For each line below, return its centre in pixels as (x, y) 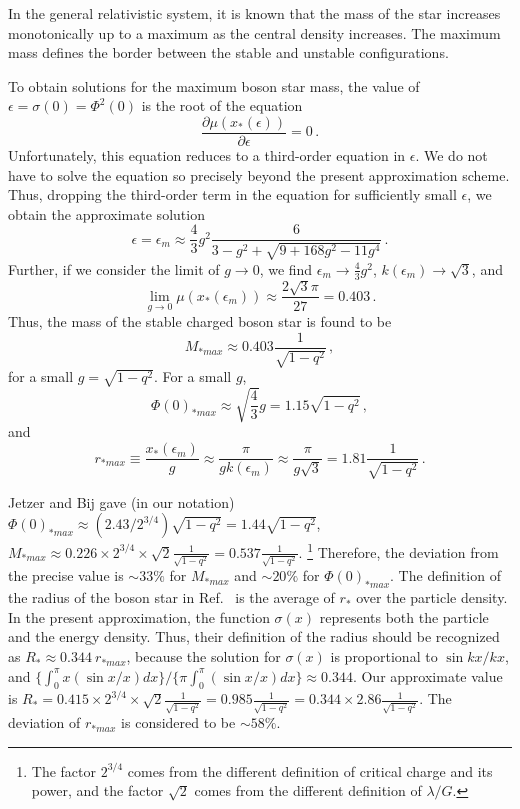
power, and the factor (97, 790)
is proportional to (384, 656)
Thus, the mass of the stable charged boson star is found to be (200, 321)
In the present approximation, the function (139, 616)
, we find (286, 268)
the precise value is (66, 575)
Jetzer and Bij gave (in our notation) (121, 501)
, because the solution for (203, 656)
